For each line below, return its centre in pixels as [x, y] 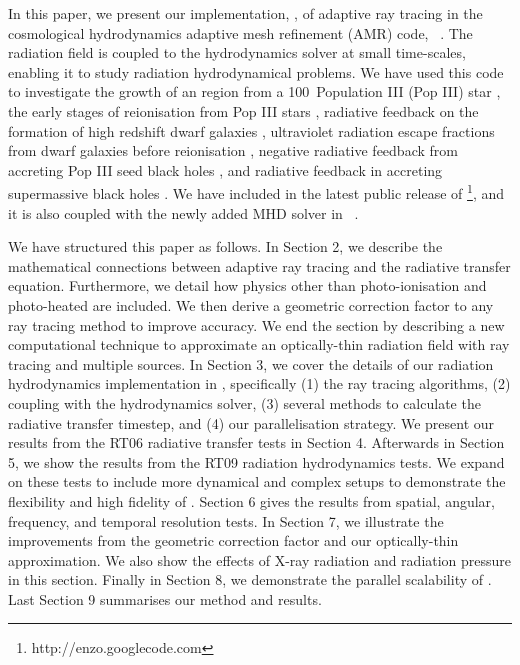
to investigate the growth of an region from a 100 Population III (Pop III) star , [254, 91]
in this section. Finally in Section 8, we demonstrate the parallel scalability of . [250, 579]
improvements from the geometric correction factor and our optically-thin [233, 540]
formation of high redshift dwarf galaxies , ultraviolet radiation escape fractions [251, 130]
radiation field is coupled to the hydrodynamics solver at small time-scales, [237, 52]
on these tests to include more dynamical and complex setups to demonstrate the [257, 481]
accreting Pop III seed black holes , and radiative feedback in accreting [225, 169]
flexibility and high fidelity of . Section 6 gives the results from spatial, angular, [251, 500]
